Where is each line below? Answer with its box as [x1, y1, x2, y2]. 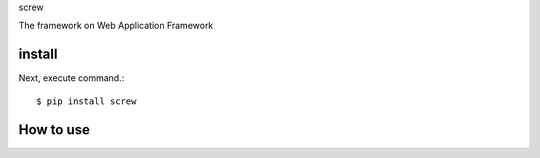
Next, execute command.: [18, 72, 125, 84]
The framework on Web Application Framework [18, 20, 214, 32]
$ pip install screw [36, 95, 137, 107]
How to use [18, 121, 90, 138]
